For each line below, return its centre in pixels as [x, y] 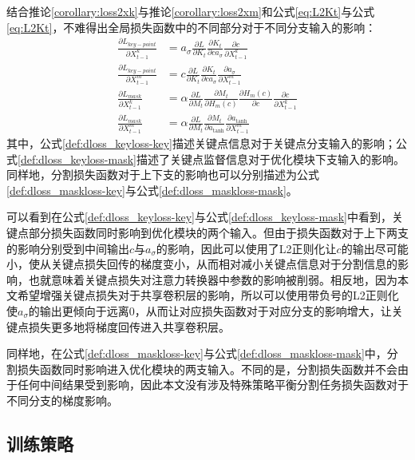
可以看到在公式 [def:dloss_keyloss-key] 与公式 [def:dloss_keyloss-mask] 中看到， [199, 217]
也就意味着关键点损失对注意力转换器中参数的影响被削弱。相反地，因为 [213, 279]
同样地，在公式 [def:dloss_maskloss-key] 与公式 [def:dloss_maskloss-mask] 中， [197, 353]
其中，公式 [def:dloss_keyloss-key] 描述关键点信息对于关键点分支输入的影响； [201, 143]
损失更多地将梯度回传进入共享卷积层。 [129, 326]
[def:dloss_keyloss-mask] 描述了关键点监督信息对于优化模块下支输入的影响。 [211, 159]
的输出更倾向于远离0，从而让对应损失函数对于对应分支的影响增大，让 [210, 310]
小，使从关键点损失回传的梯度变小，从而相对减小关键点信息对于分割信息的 [202, 264]
